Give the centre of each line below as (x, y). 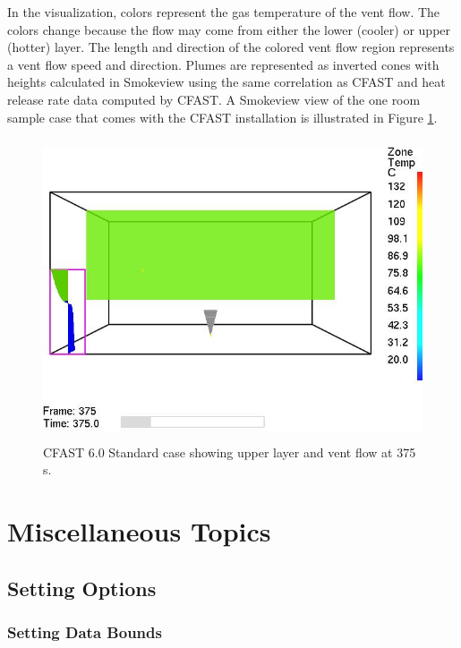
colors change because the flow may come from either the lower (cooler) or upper (229, 29)
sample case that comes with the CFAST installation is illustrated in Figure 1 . (222, 117)
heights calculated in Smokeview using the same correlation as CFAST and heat (226, 82)
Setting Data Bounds (85, 632)
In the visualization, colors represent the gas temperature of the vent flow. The (224, 12)
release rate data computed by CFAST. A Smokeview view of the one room (214, 99)
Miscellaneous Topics (139, 531)
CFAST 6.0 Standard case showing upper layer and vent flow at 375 (230, 452)
